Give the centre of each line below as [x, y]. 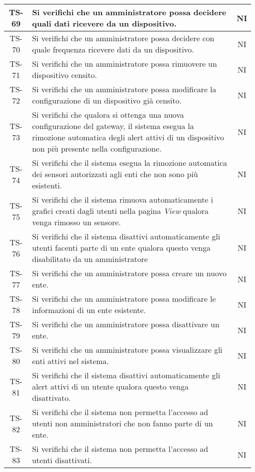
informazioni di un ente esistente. [89, 310]
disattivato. [51, 398]
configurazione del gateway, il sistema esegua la [113, 126]
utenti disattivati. [62, 460]
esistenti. [47, 185]
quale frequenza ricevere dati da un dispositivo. [113, 49]
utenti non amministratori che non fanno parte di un [123, 423]
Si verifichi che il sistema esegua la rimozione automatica [130, 163]
